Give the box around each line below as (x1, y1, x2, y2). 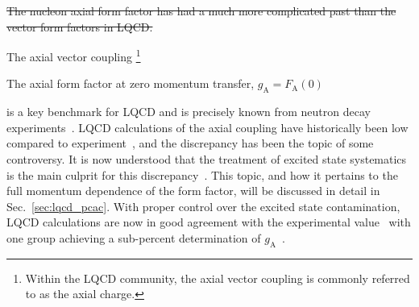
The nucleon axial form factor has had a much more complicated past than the (6, 2, 396, 19)
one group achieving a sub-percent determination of (6, 229, 261, 246)
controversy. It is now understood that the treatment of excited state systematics (6, 151, 407, 168)
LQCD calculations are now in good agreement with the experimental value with (6, 214, 411, 230)
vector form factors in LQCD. (6, 18, 153, 35)
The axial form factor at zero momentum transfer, (6, 75, 255, 92)
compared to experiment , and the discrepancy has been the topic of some (6, 135, 374, 151)
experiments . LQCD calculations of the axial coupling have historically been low (6, 118, 409, 135)
